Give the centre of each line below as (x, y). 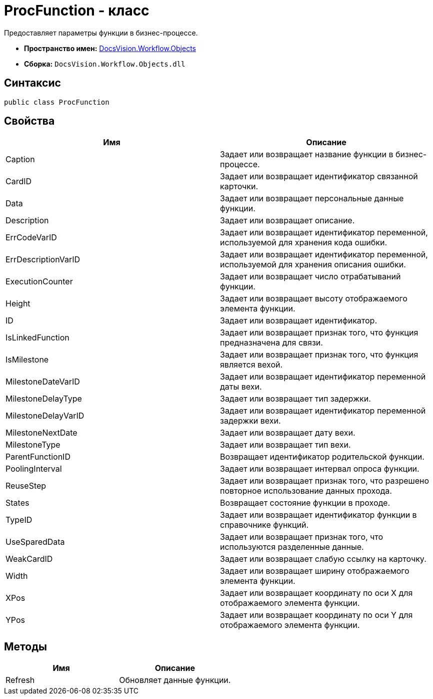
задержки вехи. (250, 421)
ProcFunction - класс (77, 11)
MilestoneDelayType (44, 399)
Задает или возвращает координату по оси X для (316, 593)
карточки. (239, 187)
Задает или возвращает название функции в (307, 154)
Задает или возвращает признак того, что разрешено (325, 481)
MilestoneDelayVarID (45, 416)
